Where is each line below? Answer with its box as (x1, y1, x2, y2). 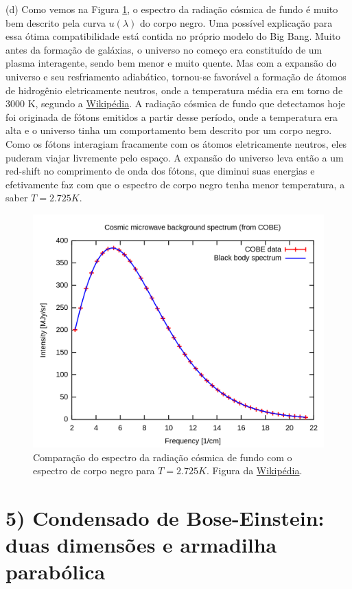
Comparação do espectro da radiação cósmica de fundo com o (33, 449, 292, 464)
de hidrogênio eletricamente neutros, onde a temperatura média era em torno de (5, 82, 343, 97)
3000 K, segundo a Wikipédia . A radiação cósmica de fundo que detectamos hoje (5, 96, 345, 111)
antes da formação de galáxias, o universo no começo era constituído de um (5, 42, 322, 56)
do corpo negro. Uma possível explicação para (139, 15, 333, 30)
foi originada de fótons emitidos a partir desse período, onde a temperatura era (5, 109, 338, 124)
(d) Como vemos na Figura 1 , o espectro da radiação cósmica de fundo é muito (5, 2, 338, 16)
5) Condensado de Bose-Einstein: (5, 503, 325, 531)
